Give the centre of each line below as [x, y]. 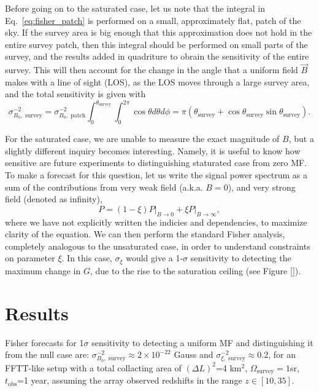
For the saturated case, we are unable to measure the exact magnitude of [142, 139]
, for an [282, 354]
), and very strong [262, 187]
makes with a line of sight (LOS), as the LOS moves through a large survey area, [157, 81]
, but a [301, 139]
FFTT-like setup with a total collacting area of [93, 367]
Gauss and [194, 354]
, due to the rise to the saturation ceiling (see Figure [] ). [195, 270]
